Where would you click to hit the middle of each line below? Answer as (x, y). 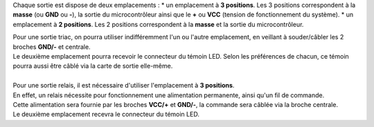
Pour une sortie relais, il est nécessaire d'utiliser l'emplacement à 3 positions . (124, 86)
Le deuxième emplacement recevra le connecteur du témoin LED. (106, 115)
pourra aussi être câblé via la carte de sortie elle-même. (93, 66)
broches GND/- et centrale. (52, 47)
